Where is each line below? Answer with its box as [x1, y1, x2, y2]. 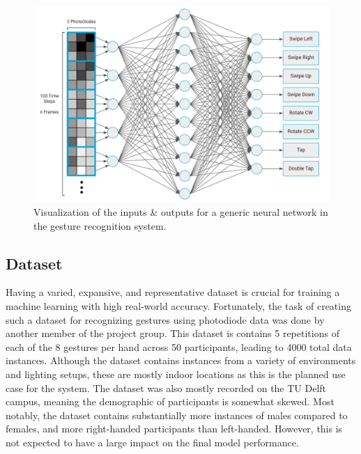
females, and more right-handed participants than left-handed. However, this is [6, 421, 343, 436]
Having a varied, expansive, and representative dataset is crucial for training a [6, 285, 340, 299]
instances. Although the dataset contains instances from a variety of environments [6, 353, 356, 368]
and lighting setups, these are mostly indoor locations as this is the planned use [6, 366, 346, 381]
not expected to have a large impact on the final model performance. [6, 435, 299, 449]
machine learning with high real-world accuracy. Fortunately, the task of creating [6, 298, 351, 313]
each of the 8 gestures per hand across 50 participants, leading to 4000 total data [6, 339, 352, 354]
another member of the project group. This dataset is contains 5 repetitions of [6, 326, 339, 340]
